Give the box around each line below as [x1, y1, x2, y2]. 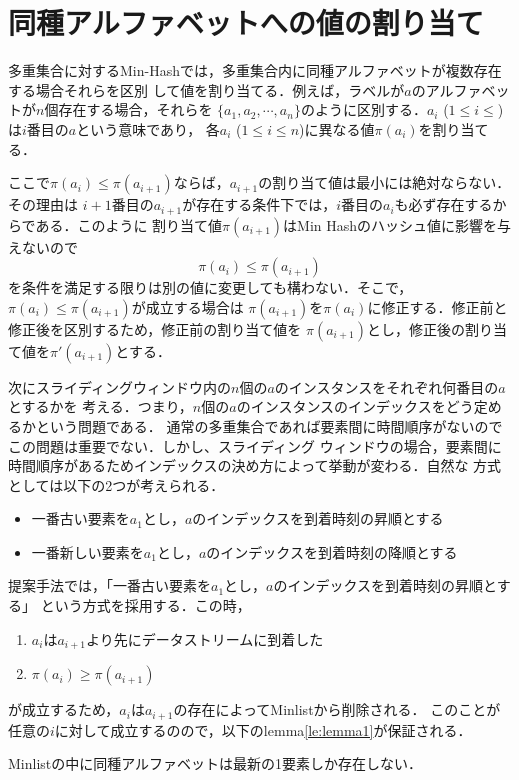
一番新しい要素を [31, 541, 144, 562]
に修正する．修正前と [367, 296, 508, 317]
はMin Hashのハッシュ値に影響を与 [283, 214, 512, 235]
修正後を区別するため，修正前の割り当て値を [8, 318, 302, 339]
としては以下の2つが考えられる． [8, 474, 225, 495]
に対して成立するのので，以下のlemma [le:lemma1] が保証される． [54, 719, 472, 740]
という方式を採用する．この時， [40, 595, 251, 616]
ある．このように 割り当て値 [35, 214, 223, 235]
